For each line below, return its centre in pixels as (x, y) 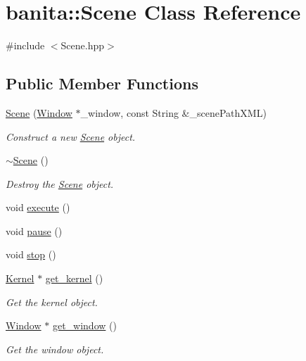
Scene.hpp (83, 45)
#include (25, 45)
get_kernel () (74, 278)
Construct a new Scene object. (71, 136)
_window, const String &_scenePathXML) (173, 112)
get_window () (84, 325)
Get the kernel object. (52, 302)
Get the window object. (55, 349)
